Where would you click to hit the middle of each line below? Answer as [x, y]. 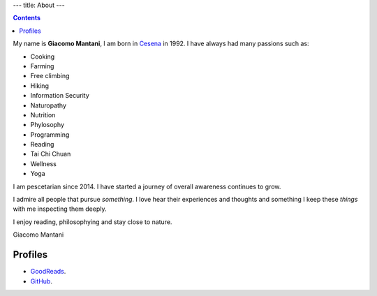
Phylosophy [47, 125]
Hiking [39, 86]
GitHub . [41, 281]
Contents [27, 18]
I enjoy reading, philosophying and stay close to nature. [93, 222]
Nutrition [43, 114]
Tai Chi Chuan [51, 154]
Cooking [43, 57]
